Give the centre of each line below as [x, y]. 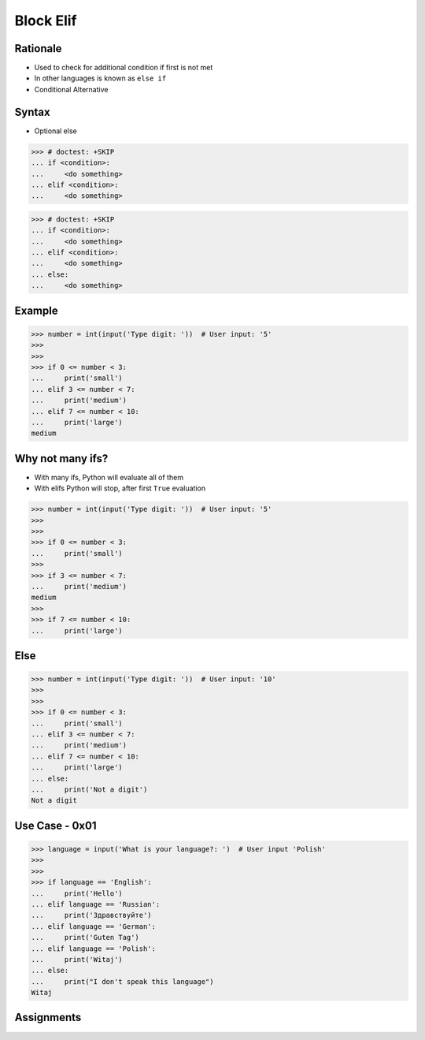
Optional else [56, 131]
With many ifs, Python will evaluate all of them [109, 477]
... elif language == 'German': [94, 926]
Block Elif [46, 21]
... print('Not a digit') [89, 790]
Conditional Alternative [71, 89]
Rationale [38, 48]
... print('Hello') [77, 893]
